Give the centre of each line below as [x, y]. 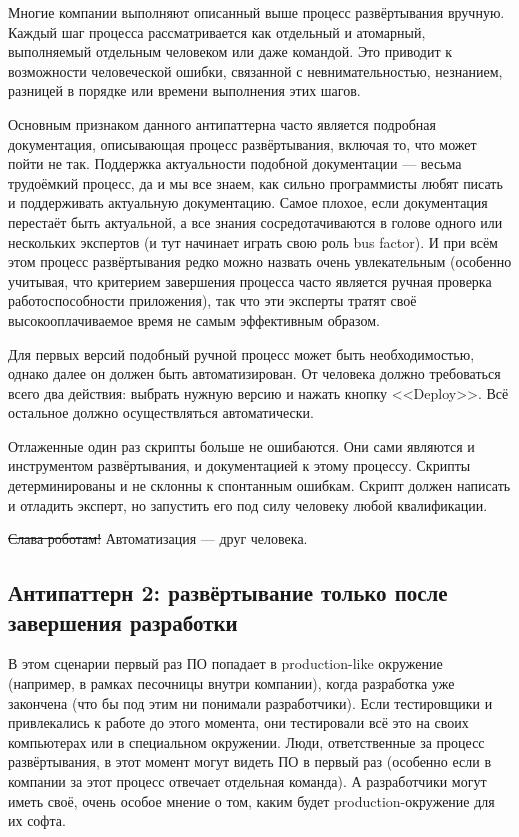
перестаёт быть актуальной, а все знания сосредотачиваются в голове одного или [255, 221]
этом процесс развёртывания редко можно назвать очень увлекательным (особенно [260, 261]
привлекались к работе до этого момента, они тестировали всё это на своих [238, 722]
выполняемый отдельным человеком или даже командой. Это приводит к [230, 51]
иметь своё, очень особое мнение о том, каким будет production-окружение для [251, 800]
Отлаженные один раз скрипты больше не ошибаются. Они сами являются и [241, 445]
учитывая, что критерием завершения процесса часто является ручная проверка [250, 280]
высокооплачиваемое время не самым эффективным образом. [194, 319]
